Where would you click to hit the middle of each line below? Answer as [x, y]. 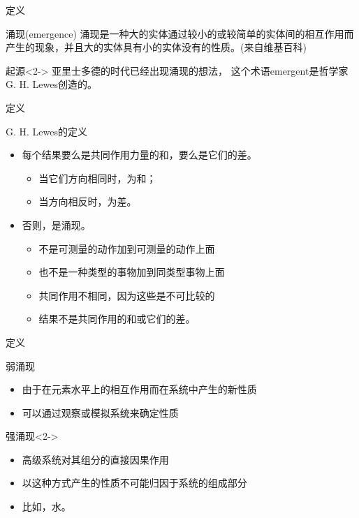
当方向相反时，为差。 [88, 201]
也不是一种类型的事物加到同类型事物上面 [132, 272]
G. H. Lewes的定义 [47, 131]
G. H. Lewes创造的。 [52, 84]
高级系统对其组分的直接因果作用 [95, 459]
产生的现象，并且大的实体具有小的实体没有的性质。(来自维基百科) [156, 47]
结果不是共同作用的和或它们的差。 [117, 319]
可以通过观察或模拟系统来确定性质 [100, 412]
